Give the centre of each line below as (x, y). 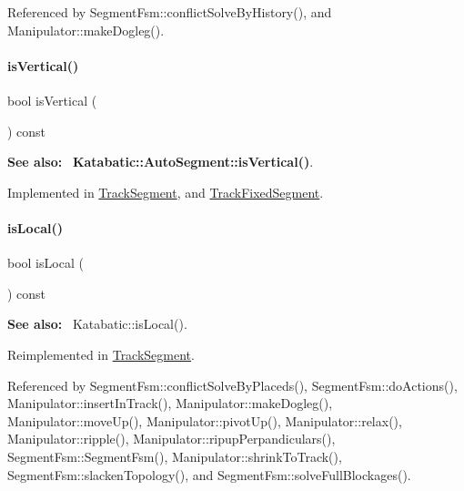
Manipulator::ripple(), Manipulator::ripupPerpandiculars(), (171, 439)
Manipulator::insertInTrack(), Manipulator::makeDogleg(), (170, 403)
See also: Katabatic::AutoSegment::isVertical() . (161, 162)
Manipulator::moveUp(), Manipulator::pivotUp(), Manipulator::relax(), (205, 420)
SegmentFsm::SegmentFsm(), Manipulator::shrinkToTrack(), (175, 456)
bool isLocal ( (45, 263)
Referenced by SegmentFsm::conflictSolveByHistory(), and (170, 12)
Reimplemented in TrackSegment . (101, 354)
